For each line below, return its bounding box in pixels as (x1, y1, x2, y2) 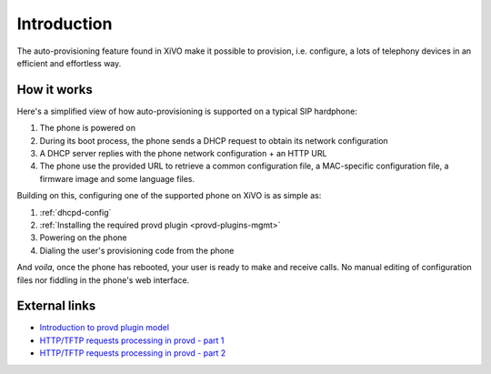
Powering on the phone (39, 232, 127, 243)
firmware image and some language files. (39, 173, 195, 184)
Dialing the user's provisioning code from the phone (39, 245, 235, 256)
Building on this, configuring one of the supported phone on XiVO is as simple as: (16, 190, 322, 201)
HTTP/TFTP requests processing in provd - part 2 (39, 348, 226, 359)
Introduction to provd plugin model (39, 322, 170, 333)
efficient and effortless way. (16, 57, 122, 68)
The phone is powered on (39, 123, 136, 134)
